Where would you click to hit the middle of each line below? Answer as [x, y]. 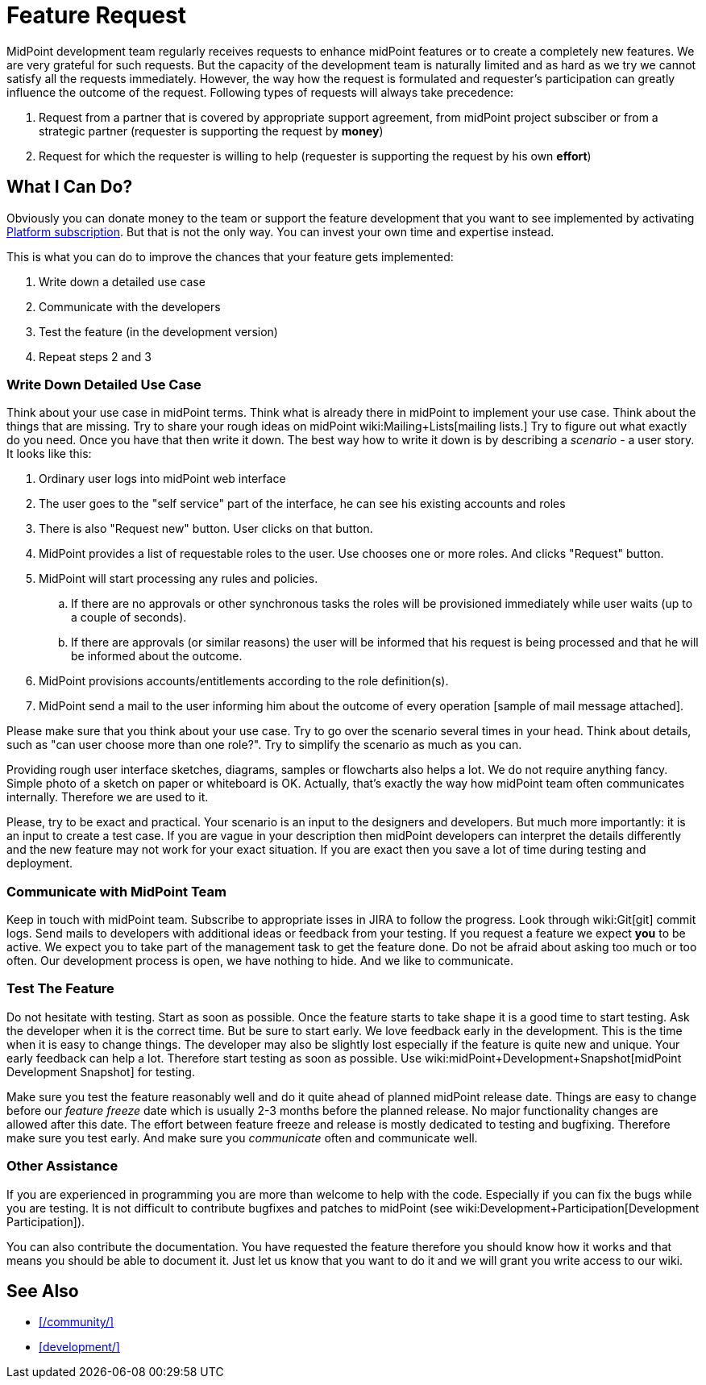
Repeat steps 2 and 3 [95, 356]
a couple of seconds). [129, 618]
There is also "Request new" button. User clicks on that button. [206, 529]
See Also [43, 1291]
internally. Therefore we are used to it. [108, 797]
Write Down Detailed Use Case [104, 384]
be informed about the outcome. [157, 656]
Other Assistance [62, 1166]
